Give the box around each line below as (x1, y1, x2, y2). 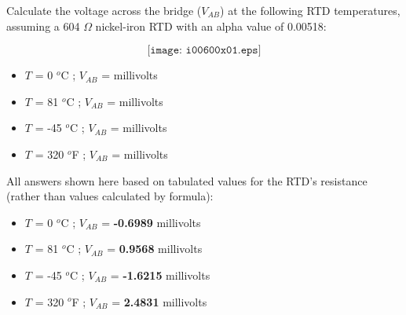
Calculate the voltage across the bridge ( (6, 2, 202, 18)
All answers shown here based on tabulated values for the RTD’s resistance (6, 172, 368, 189)
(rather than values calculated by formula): (6, 188, 214, 204)
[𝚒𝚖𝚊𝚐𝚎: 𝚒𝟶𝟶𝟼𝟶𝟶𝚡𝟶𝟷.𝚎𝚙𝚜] (147, 45, 262, 57)
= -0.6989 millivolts (101, 214, 201, 230)
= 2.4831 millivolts (112, 293, 207, 310)
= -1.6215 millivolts (110, 266, 210, 283)
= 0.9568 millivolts (107, 240, 203, 257)
